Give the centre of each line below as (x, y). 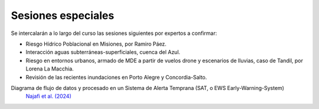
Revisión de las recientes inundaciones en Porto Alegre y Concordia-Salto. (116, 77)
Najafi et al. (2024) (49, 96)
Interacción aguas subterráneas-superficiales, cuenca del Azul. (103, 52)
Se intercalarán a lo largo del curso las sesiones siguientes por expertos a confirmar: (114, 33)
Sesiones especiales (63, 15)
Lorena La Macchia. (50, 69)
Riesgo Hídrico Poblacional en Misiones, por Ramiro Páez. (96, 44)
